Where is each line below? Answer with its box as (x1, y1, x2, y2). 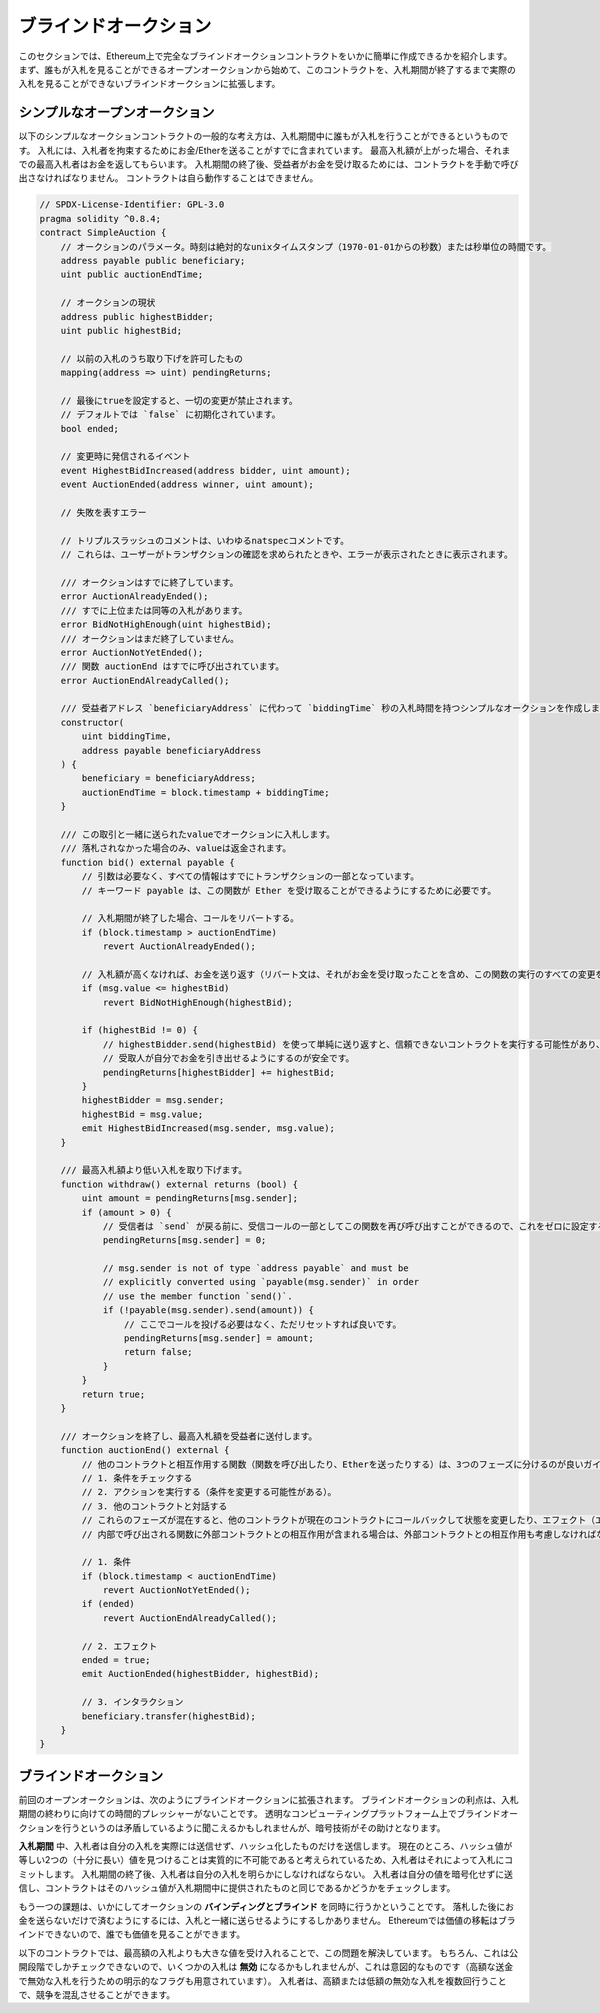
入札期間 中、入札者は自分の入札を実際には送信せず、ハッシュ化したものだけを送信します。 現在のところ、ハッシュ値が (18, 1840, 513, 1852)
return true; (81, 1388, 146, 1400)
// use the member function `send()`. (102, 1290, 294, 1302)
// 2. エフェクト (81, 1640, 158, 1652)
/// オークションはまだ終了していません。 (60, 633, 240, 644)
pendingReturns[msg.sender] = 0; (102, 1235, 267, 1246)
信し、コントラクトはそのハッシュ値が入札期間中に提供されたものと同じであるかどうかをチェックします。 (18, 1882, 456, 1894)
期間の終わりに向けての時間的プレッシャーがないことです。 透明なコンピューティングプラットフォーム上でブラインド (18, 1808, 501, 1820)
